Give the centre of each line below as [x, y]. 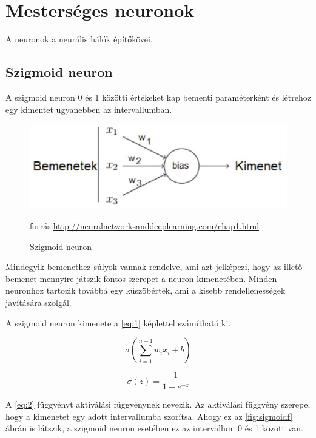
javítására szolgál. [39, 302]
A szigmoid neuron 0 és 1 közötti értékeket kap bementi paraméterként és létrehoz [158, 97]
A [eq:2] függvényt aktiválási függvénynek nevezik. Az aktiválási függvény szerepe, [158, 404]
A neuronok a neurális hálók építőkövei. [79, 39]
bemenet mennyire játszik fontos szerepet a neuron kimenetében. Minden [141, 278]
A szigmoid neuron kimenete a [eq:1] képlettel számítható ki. [118, 322]
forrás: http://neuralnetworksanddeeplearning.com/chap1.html [145, 226]
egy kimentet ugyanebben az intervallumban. [89, 109]
